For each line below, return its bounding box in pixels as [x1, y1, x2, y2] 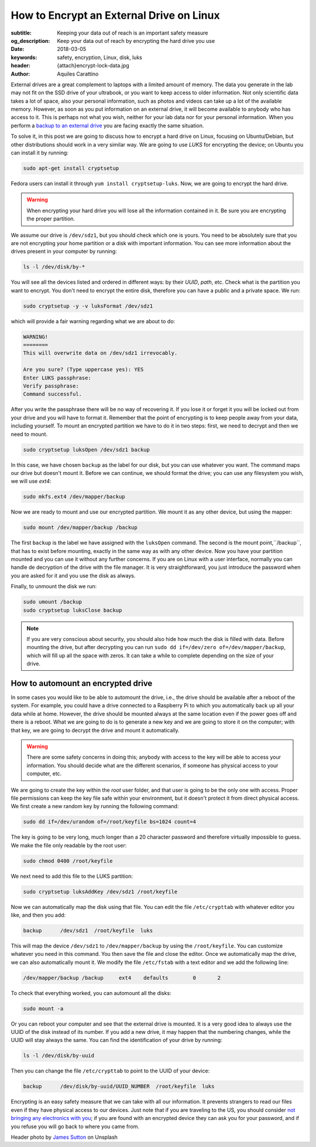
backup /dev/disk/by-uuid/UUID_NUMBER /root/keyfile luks [23, 1083, 215, 1090]
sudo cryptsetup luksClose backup [23, 607, 122, 613]
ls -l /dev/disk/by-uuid [23, 1053, 95, 1059]
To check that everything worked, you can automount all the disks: [11, 989, 172, 996]
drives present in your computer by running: [11, 248, 117, 255]
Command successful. [23, 391, 82, 398]
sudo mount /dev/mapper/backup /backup [23, 524, 138, 531]
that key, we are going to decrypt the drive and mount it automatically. [11, 727, 180, 734]
